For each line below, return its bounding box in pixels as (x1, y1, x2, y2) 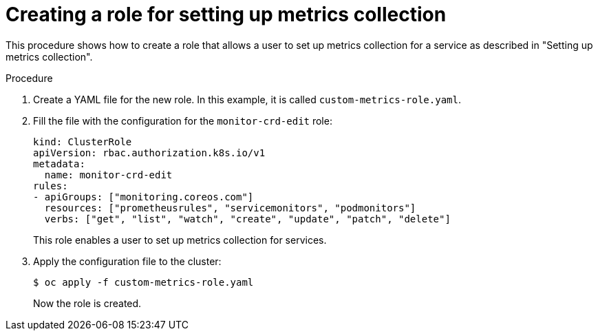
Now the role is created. (33, 297, 142, 309)
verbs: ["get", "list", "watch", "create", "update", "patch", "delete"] (44, 213, 451, 224)
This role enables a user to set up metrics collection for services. (33, 233, 327, 246)
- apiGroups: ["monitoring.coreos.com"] (33, 191, 254, 202)
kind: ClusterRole (33, 136, 132, 147)
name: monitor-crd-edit (44, 169, 173, 180)
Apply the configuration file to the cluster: (33, 255, 222, 267)
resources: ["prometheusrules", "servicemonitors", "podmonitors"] (44, 202, 416, 213)
